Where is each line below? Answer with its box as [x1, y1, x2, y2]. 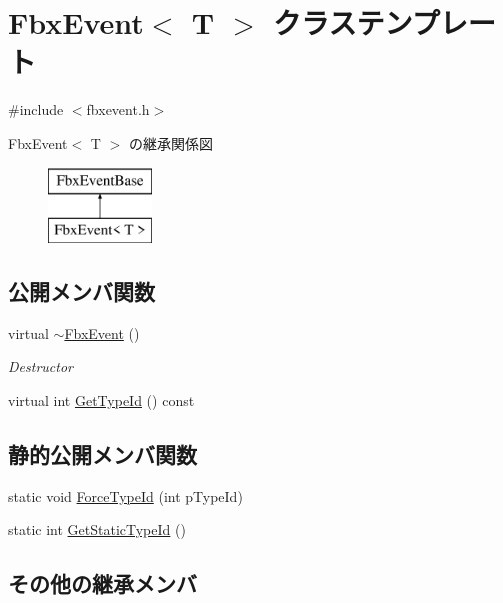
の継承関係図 [128, 132, 213, 153]
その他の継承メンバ [8, 568, 197, 599]
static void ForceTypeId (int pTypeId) [8, 485, 243, 506]
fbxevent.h [86, 99, 150, 120]
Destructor [8, 356, 73, 377]
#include [8, 99, 64, 120]
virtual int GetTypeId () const [8, 390, 195, 411]
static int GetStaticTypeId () [8, 519, 186, 540]
